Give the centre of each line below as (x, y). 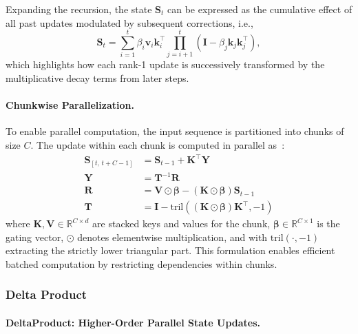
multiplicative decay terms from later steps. (97, 77)
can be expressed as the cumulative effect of (260, 9)
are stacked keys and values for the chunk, (181, 223)
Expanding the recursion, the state (79, 9)
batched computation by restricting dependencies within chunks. (141, 263)
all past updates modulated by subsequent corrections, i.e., (129, 22)
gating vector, (35, 237)
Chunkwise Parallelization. (70, 105)
